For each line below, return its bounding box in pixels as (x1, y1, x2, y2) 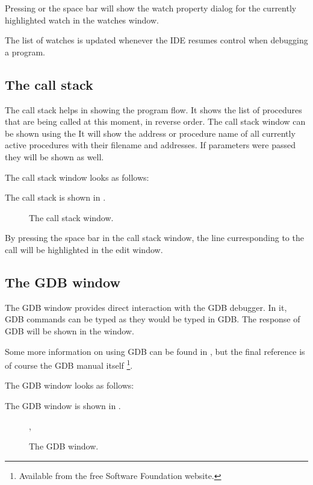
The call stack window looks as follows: (5, 171, 149, 183)
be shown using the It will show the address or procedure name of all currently (5, 127, 296, 139)
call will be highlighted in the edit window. (5, 243, 163, 255)
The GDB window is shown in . (5, 399, 121, 411)
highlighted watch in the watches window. (5, 13, 159, 26)
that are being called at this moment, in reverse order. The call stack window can (5, 115, 306, 128)
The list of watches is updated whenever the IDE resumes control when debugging (5, 34, 308, 46)
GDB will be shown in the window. (5, 324, 134, 337)
